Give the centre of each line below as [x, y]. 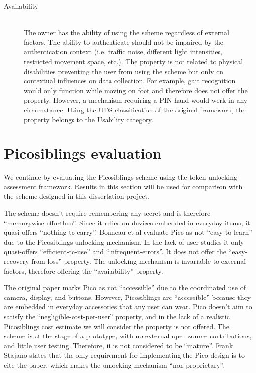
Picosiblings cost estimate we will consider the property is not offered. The [117, 326]
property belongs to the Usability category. [89, 119]
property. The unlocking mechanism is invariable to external [155, 261]
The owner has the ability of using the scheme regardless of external [127, 32]
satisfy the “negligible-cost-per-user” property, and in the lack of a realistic [117, 316]
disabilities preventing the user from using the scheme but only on [124, 71]
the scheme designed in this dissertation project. [77, 196]
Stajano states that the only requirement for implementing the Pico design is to [124, 355]
